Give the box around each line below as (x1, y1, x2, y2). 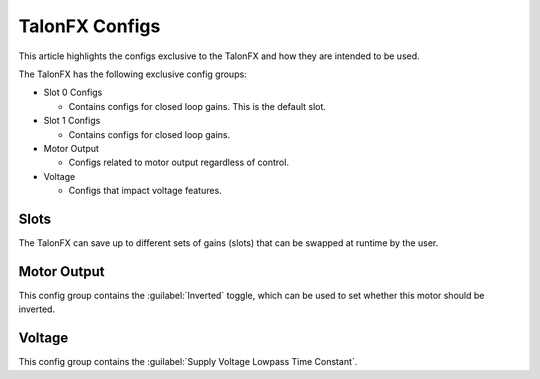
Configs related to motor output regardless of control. (68, 156, 290, 169)
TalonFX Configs (18, 15, 161, 37)
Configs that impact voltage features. (68, 185, 222, 197)
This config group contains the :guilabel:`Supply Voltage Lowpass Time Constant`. (18, 356, 358, 368)
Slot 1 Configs (43, 115, 101, 127)
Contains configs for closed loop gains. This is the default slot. (68, 100, 327, 112)
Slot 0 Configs (43, 86, 103, 99)
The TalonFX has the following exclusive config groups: (18, 68, 247, 80)
